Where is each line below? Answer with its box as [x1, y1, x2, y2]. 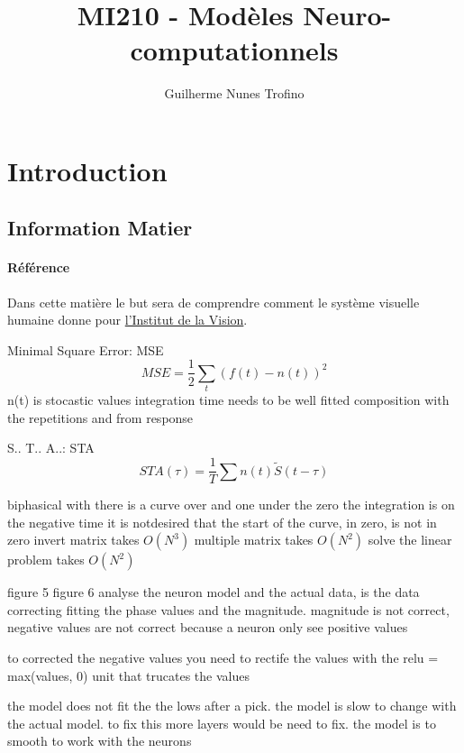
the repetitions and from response [7, 408, 194, 427]
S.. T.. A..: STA [7, 438, 95, 457]
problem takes [7, 550, 85, 569]
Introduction [7, 152, 168, 188]
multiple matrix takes [194, 530, 314, 549]
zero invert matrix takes [7, 530, 140, 549]
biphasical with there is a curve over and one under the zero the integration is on [7, 495, 455, 514]
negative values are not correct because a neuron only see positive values [7, 618, 408, 637]
